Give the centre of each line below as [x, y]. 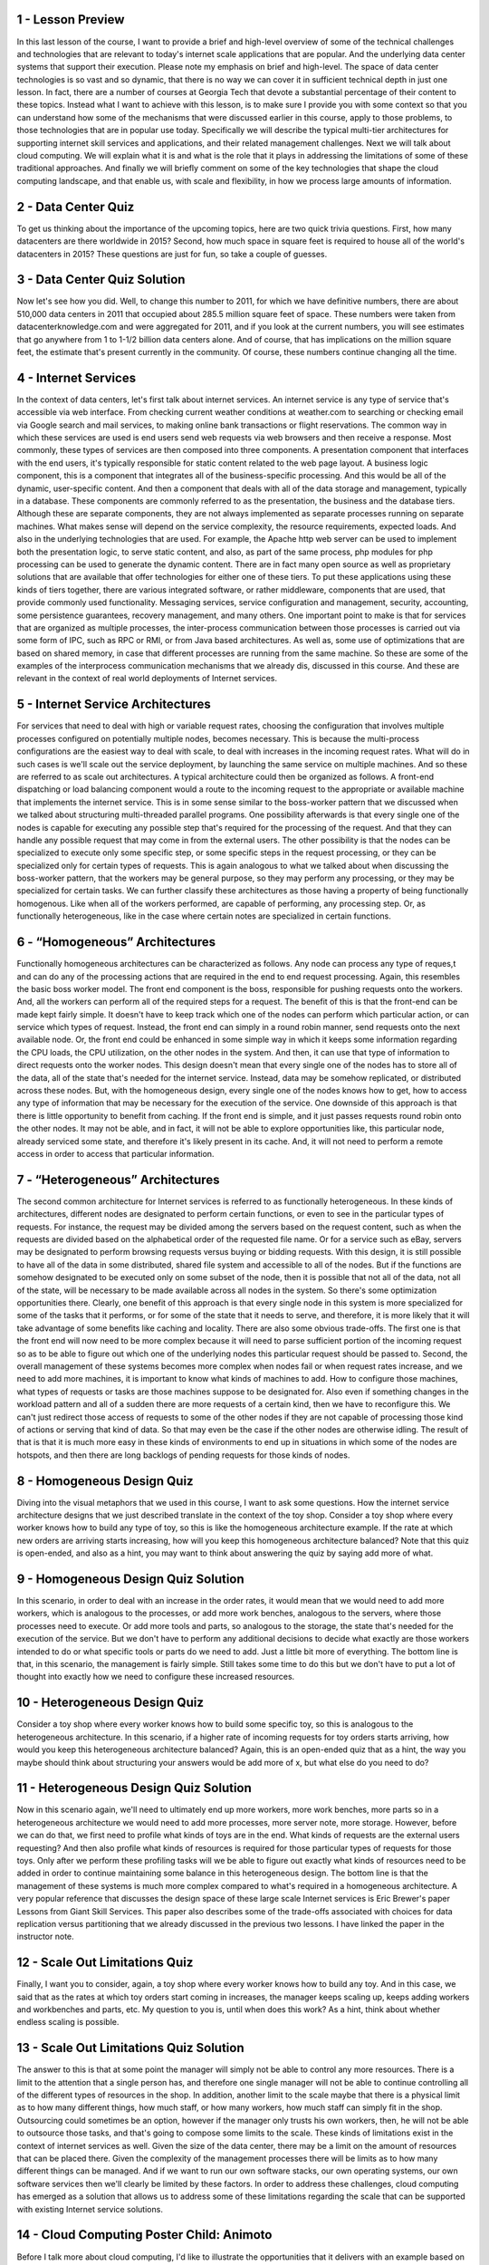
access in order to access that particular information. [115, 1154]
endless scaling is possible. [68, 2022]
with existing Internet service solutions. [90, 2209]
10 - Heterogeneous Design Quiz [110, 1703]
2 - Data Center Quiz [76, 207]
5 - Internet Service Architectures [114, 704]
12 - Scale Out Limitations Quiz [105, 1963]
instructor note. [45, 1937]
